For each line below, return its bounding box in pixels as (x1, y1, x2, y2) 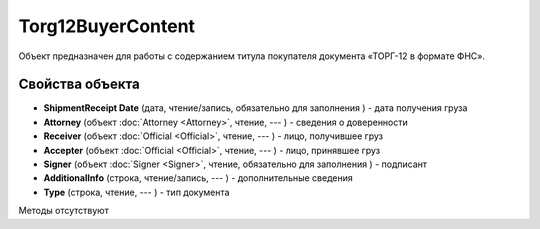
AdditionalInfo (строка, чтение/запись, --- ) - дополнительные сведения (43, 172, 354, 184)
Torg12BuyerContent (18, 15, 195, 37)
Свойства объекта (18, 76, 140, 93)
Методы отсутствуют (18, 205, 109, 217)
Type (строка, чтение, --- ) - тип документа (43, 186, 230, 198)
